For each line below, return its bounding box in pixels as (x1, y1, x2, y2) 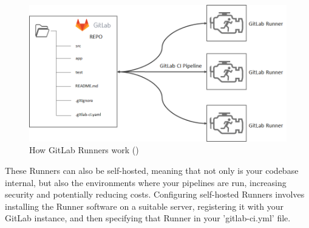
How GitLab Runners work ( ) (29, 143, 139, 156)
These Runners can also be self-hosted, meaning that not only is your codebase (5, 164, 299, 177)
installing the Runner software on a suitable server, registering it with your (5, 199, 284, 212)
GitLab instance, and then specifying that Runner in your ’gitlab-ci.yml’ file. (5, 212, 291, 224)
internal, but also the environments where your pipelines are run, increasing (5, 176, 287, 188)
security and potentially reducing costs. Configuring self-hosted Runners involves (5, 188, 305, 201)
